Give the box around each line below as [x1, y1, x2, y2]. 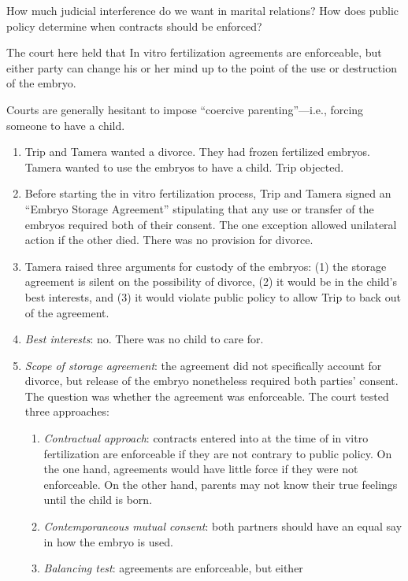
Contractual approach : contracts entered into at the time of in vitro [43, 430, 369, 446]
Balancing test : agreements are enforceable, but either [43, 560, 303, 576]
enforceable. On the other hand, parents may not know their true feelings [43, 476, 398, 492]
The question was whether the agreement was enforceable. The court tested [24, 387, 389, 404]
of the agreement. [24, 304, 109, 320]
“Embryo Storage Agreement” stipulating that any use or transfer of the [24, 200, 374, 216]
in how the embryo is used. [43, 533, 173, 550]
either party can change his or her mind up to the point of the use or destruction [6, 59, 397, 76]
